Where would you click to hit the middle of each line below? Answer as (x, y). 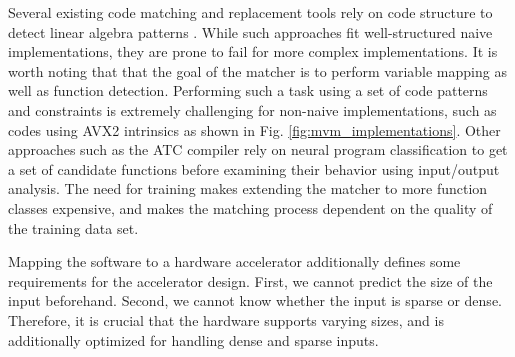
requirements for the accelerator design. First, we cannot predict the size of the (250, 280)
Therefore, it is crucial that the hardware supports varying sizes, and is (226, 319)
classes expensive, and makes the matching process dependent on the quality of (250, 207)
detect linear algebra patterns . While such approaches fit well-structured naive (250, 31)
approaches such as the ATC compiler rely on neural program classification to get (258, 149)
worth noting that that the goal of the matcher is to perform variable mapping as (257, 70)
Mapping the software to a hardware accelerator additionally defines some (234, 261)
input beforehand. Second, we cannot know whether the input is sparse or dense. (255, 300)
